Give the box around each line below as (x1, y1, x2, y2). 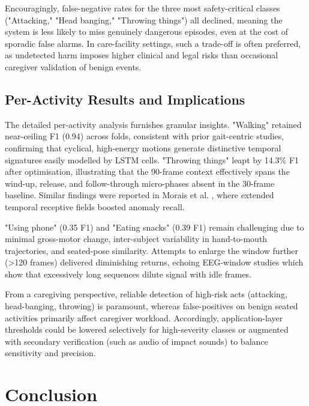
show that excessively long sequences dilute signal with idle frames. (5, 267, 251, 280)
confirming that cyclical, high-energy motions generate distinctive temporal (5, 141, 281, 154)
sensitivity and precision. (5, 347, 96, 359)
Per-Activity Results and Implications (5, 89, 245, 108)
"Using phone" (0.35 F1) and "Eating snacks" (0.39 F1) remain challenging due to (5, 220, 304, 233)
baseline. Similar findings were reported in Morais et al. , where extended (5, 189, 274, 201)
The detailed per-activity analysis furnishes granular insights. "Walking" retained (5, 118, 302, 130)
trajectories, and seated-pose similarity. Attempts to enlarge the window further (5, 244, 299, 256)
